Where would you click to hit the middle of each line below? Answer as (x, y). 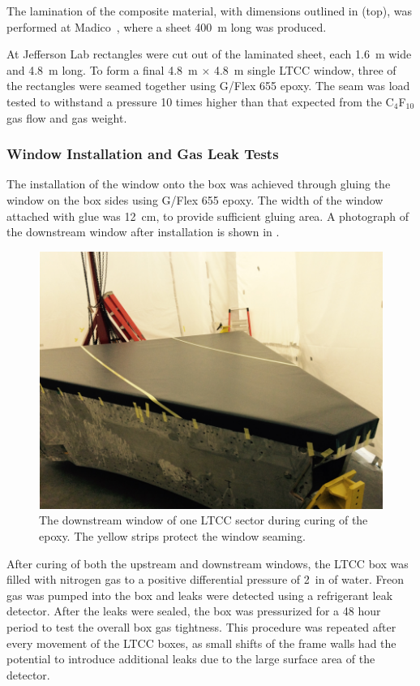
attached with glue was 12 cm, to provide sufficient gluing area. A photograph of (208, 216)
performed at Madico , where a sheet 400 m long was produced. (167, 26)
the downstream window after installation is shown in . (143, 232)
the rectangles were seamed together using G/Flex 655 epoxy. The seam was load (208, 86)
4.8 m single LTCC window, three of (305, 69)
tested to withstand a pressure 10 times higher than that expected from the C (200, 101)
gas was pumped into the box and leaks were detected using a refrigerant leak (200, 595)
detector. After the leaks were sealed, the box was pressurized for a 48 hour (194, 611)
